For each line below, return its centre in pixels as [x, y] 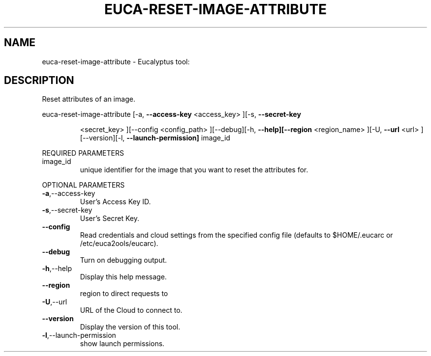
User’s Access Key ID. [115, 202]
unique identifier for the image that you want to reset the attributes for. [194, 170]
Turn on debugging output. [123, 260]
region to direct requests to [124, 294]
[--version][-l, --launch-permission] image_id [155, 138]
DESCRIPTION [39, 81]
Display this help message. [123, 277]
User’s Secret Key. [110, 219]
